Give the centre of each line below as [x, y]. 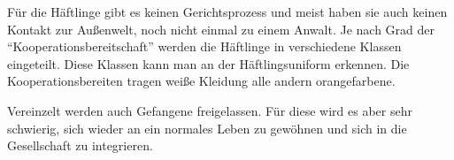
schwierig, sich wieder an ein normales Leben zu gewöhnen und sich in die [207, 128]
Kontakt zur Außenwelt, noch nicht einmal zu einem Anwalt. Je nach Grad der [221, 29]
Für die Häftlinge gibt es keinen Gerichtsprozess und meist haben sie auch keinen [227, 11]
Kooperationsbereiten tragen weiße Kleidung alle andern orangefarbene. [201, 81]
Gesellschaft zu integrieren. [80, 145]
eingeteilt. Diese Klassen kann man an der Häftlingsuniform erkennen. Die [208, 63]
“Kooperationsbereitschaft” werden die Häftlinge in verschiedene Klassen [204, 46]
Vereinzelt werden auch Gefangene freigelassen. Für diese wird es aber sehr [210, 110]
